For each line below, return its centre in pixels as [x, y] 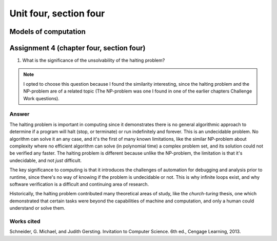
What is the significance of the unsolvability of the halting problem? [94, 60]
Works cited [25, 221]
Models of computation [47, 32]
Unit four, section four [57, 13]
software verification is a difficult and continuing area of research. [79, 184]
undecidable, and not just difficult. [46, 160]
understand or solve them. [37, 208]
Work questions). [42, 98]
